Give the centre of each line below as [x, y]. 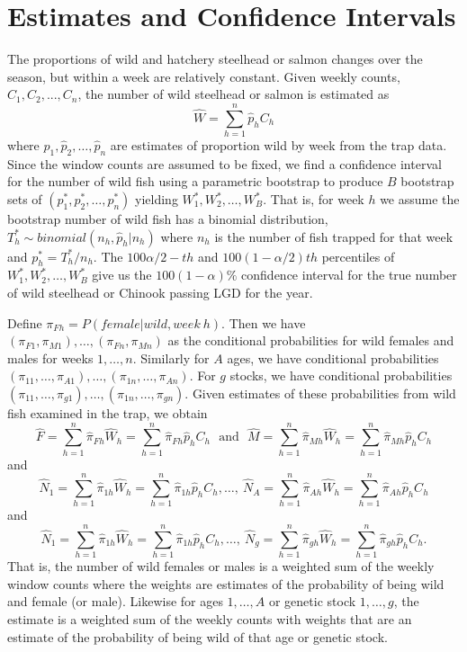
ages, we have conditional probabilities [333, 357]
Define [25, 322]
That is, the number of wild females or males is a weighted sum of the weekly [221, 566]
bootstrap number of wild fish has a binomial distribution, [168, 219]
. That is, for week [314, 199]
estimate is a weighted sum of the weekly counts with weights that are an [210, 618]
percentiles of [358, 256]
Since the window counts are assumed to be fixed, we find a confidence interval [225, 163]
